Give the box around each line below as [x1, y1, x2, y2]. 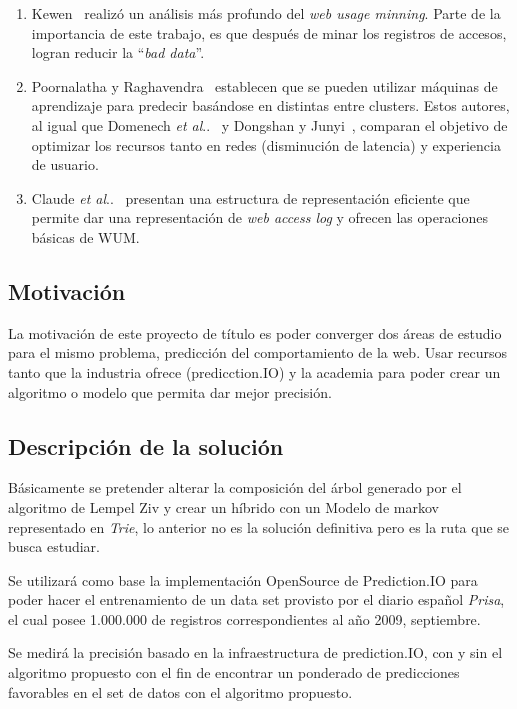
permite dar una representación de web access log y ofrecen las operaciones [31, 207, 489, 228]
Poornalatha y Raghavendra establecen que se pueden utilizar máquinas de [31, 75, 498, 96]
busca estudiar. [8, 536, 100, 557]
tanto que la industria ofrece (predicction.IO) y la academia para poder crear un [8, 361, 501, 382]
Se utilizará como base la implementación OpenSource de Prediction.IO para [8, 569, 478, 590]
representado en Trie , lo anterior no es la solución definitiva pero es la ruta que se [8, 516, 510, 537]
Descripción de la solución [8, 430, 284, 461]
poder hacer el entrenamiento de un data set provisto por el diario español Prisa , [8, 589, 505, 610]
